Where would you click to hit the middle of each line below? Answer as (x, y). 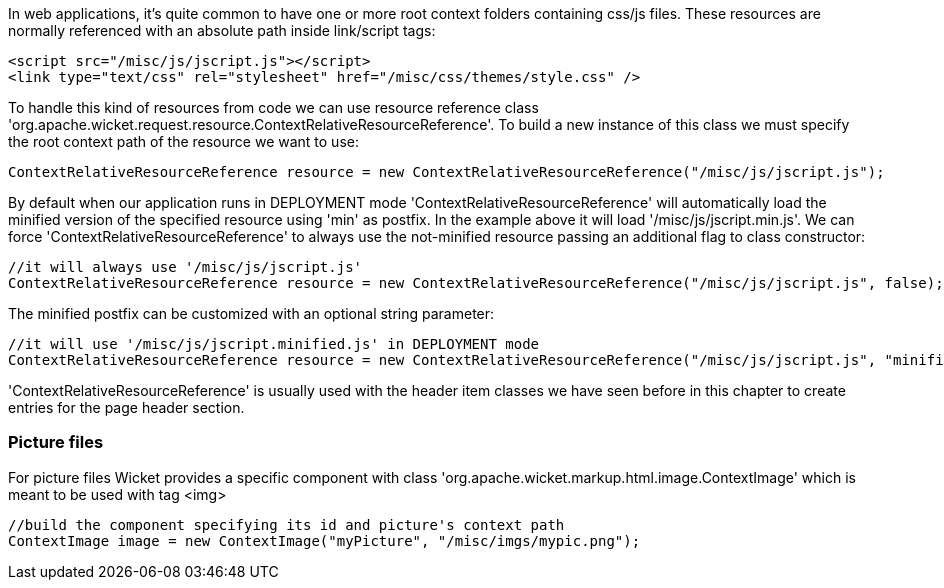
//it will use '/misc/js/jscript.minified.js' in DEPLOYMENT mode (274, 344)
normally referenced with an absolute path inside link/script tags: (222, 30)
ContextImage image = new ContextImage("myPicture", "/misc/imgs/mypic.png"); (324, 540)
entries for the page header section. (126, 407)
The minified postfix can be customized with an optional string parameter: (251, 313)
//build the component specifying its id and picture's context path (286, 524)
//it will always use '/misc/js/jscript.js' (185, 267)
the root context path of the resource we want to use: (183, 141)
